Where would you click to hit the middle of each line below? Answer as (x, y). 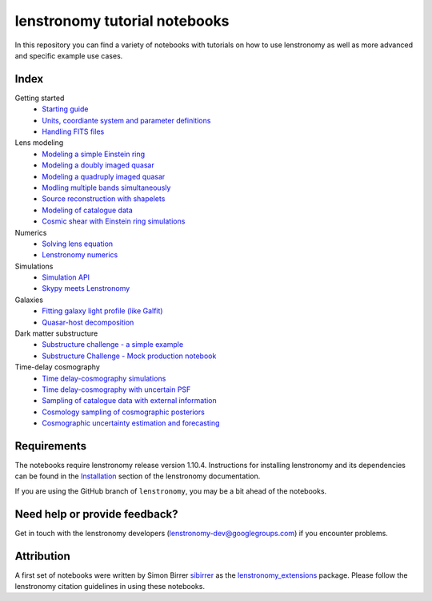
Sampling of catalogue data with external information (129, 401)
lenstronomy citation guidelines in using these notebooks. (110, 587)
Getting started (40, 98)
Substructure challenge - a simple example (113, 345)
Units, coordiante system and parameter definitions (126, 120)
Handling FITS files (73, 131)
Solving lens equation (78, 244)
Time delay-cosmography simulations (104, 378)
